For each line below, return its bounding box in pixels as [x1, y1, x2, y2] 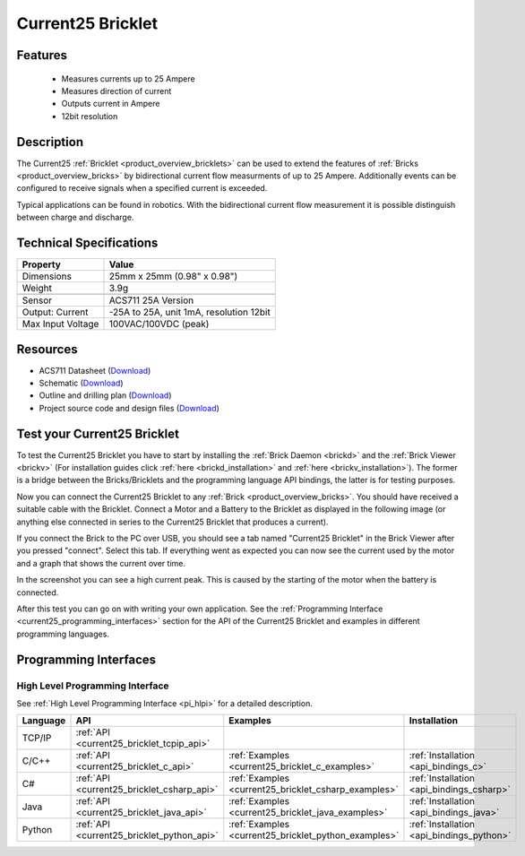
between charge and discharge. [16, 212, 134, 223]
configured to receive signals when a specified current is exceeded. [16, 183, 268, 194]
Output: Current [22, 306, 89, 318]
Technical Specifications [16, 236, 159, 251]
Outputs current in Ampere [61, 99, 160, 109]
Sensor [22, 294, 53, 307]
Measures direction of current [61, 85, 172, 96]
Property [22, 258, 62, 271]
